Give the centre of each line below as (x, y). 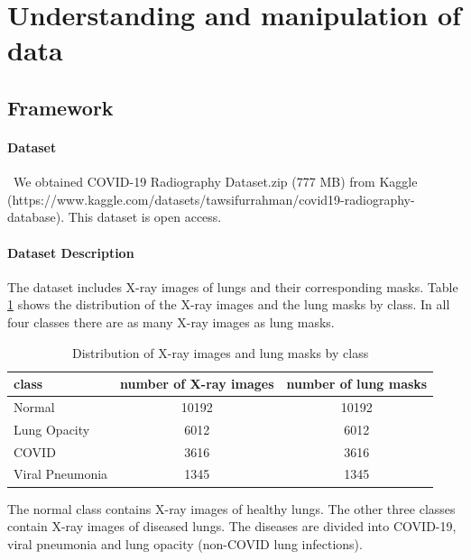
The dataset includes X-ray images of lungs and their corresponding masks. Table (233, 286)
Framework (60, 107)
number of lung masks (357, 384)
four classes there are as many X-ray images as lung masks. (171, 321)
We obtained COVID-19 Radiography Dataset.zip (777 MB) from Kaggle (215, 182)
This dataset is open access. (145, 217)
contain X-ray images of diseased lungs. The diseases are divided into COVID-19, (232, 526)
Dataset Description (71, 252)
